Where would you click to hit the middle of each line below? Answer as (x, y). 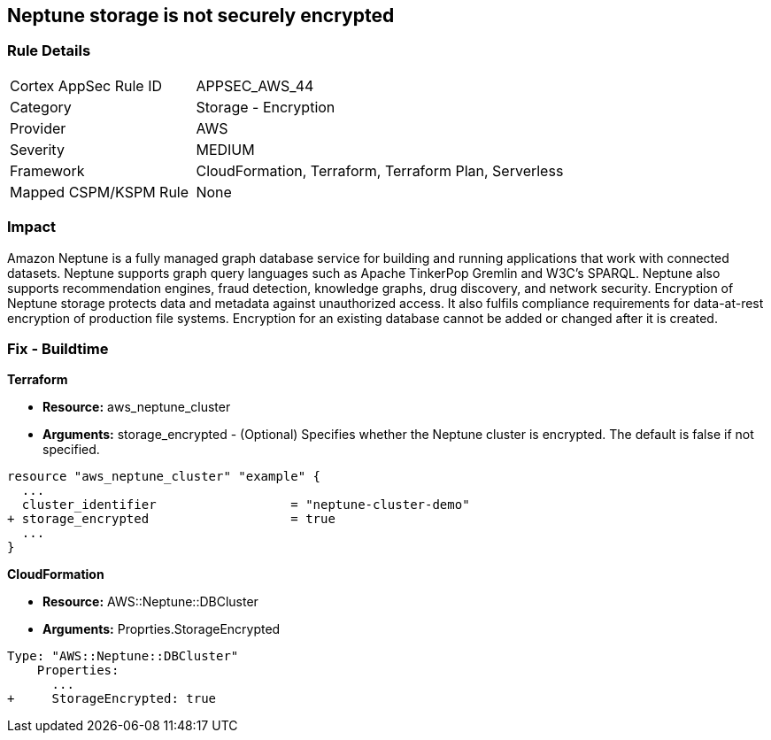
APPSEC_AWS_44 (255, 85)
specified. (71, 450)
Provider (38, 128)
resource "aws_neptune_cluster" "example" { (164, 477)
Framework (47, 170)
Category (41, 107)
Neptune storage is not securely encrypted (201, 15)
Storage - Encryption (266, 107)
